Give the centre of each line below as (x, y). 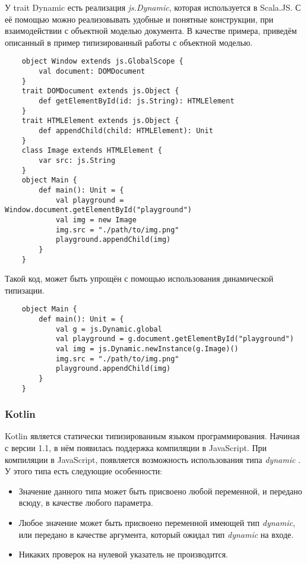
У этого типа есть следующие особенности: (84, 471)
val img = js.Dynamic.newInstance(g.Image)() (147, 349)
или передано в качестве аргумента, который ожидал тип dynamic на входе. (156, 534)
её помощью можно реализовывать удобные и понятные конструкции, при (139, 19)
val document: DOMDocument (92, 72)
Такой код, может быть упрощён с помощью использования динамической (139, 278)
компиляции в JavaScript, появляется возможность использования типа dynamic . (153, 459)
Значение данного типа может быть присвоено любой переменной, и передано (160, 491)
